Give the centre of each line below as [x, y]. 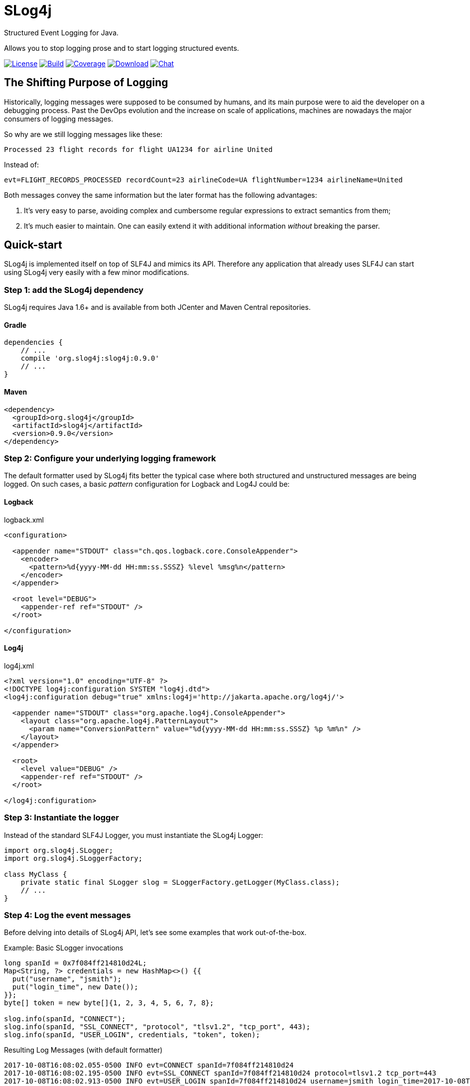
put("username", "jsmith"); [67, 979]
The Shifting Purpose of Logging [86, 83]
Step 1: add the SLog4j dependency [74, 290]
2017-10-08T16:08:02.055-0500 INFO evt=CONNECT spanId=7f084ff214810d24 [149, 1065]
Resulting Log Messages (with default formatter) [83, 1050]
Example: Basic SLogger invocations [64, 948]
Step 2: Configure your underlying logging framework [110, 458]
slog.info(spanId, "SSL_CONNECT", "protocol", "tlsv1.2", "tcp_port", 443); [157, 1027]
